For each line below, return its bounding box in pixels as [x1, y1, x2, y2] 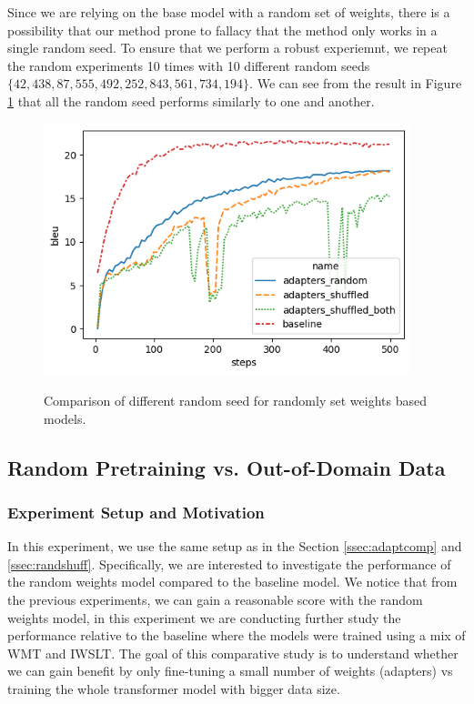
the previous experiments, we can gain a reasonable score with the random [7, 590, 423, 608]
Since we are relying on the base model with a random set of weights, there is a [7, 3, 450, 21]
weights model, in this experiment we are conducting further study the [7, 608, 401, 627]
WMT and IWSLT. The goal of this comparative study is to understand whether [7, 643, 459, 662]
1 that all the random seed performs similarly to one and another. [7, 91, 375, 110]
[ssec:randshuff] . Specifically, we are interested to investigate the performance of [7, 554, 451, 573]
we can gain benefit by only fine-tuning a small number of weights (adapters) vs [7, 661, 453, 680]
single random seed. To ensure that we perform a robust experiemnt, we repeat [7, 38, 448, 57]
